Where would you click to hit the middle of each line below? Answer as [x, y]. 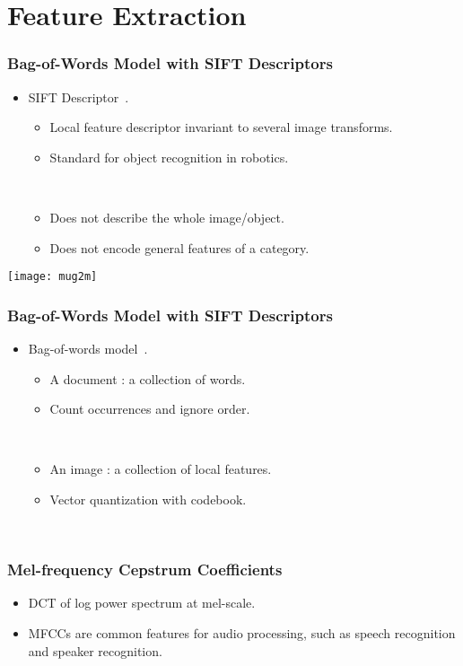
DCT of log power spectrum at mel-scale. [142, 603]
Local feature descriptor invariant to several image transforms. [221, 127]
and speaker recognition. [95, 650]
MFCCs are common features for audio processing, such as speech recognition [242, 633]
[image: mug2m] [52, 277]
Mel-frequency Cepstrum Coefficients [145, 570]
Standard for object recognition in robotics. [169, 157]
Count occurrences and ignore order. [150, 409]
